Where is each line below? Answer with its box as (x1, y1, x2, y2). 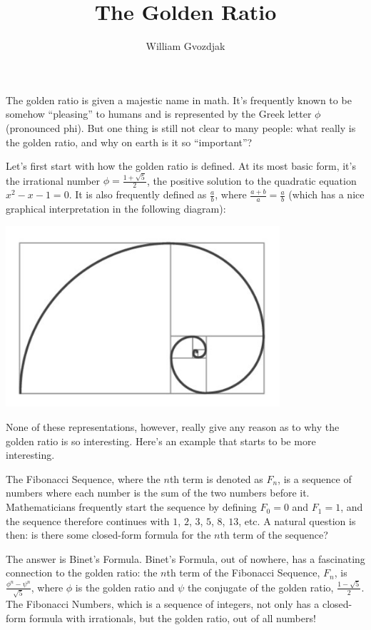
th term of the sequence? (220, 527, 328, 542)
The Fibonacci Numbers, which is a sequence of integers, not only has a (6, 596, 320, 611)
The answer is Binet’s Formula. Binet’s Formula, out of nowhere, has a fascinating (6, 551, 365, 566)
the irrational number (6, 173, 100, 188)
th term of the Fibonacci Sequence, (166, 565, 320, 580)
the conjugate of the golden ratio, (187, 579, 334, 594)
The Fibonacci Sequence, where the (6, 471, 161, 486)
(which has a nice (288, 187, 365, 202)
